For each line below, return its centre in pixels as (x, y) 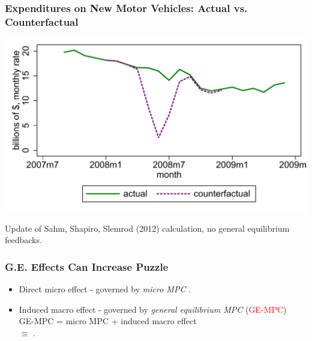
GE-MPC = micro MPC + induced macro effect (108, 321)
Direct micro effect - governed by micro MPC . (105, 289)
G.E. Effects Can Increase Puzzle (87, 266)
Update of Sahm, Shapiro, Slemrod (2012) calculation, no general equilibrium (147, 228)
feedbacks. (23, 240)
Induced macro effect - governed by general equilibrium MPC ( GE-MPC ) (153, 309)
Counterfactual (42, 21)
